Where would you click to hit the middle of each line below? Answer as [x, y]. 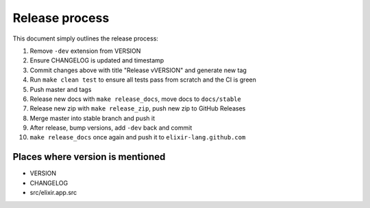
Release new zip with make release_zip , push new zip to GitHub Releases [138, 108]
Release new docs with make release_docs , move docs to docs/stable [135, 99]
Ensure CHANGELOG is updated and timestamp [97, 60]
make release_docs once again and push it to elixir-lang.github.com [138, 137]
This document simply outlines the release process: [86, 38]
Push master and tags [61, 89]
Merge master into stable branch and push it [92, 118]
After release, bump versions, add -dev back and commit [111, 128]
